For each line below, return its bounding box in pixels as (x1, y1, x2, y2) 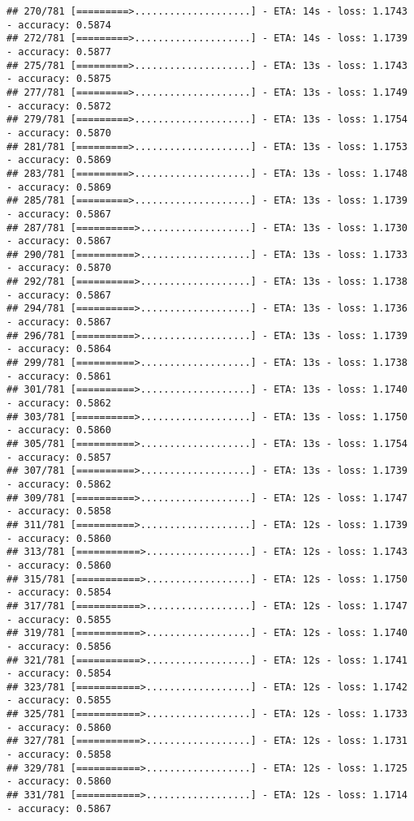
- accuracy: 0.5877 (6, 45, 111, 58)
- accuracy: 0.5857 (6, 451, 111, 463)
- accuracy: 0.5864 (6, 343, 111, 355)
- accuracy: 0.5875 (6, 73, 111, 85)
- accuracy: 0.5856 (6, 640, 111, 652)
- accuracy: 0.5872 (6, 100, 111, 112)
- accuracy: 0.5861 (6, 370, 111, 382)
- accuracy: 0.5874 (6, 19, 111, 31)
